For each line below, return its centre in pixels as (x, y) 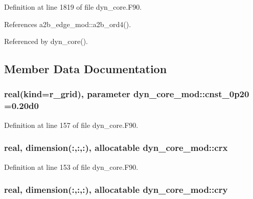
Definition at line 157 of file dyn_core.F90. (71, 125)
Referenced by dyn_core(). (46, 41)
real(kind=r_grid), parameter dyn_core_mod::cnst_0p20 (127, 94)
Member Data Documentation (86, 69)
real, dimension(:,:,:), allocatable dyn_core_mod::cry (116, 190)
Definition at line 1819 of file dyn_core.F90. (73, 7)
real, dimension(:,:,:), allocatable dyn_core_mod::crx (116, 148)
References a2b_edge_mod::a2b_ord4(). (68, 24)
